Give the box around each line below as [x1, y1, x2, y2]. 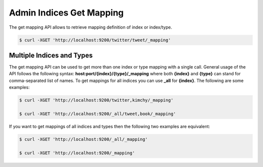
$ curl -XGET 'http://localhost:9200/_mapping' [19, 150, 135, 155]
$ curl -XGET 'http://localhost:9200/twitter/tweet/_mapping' [19, 37, 171, 43]
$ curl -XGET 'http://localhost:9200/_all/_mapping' [19, 136, 148, 142]
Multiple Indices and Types [9, 51, 93, 59]
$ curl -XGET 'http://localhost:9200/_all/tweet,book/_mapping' [19, 111, 176, 117]
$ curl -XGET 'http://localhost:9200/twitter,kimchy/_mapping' [19, 98, 174, 103]
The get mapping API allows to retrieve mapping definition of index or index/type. [9, 24, 172, 30]
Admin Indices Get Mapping [9, 7, 124, 18]
